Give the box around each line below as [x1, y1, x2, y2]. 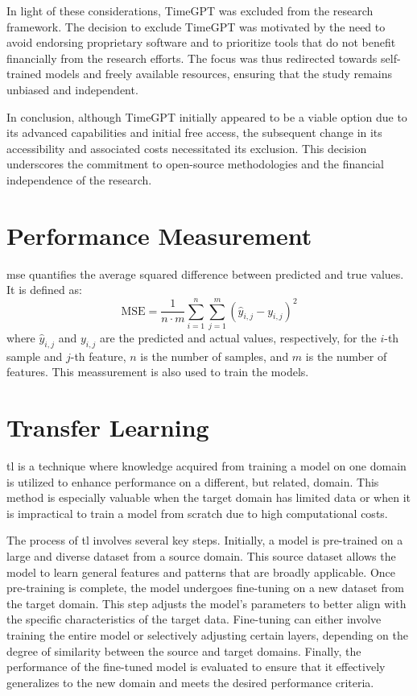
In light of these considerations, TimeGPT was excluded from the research [6, 2, 374, 19]
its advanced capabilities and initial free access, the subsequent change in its [6, 124, 382, 141]
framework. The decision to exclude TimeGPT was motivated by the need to [6, 18, 386, 35]
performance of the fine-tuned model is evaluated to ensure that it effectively [6, 658, 386, 675]
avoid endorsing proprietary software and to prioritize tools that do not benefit [6, 34, 396, 51]
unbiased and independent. [6, 81, 138, 97]
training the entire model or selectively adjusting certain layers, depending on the [6, 627, 408, 644]
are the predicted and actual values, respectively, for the [100, 329, 377, 346]
